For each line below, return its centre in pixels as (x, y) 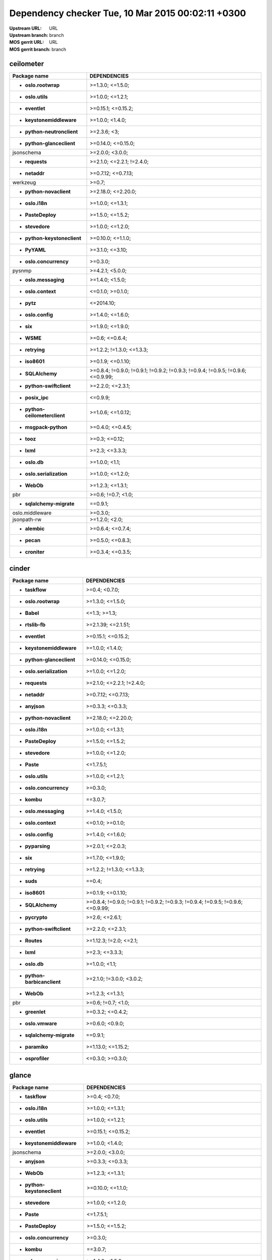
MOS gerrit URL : (27, 42)
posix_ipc (37, 397)
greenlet (35, 1012)
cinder (20, 569)
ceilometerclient (45, 415)
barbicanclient (43, 982)
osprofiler (37, 1058)
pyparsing (38, 846)
